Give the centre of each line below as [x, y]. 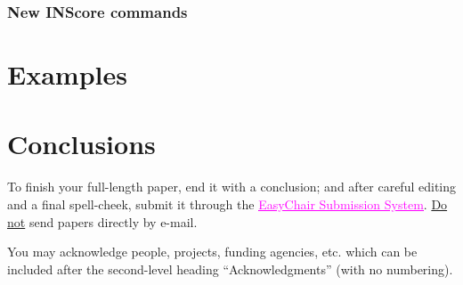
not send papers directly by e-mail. [102, 221]
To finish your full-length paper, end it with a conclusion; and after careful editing [231, 187]
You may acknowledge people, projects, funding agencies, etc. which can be [212, 252]
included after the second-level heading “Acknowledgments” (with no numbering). [230, 269]
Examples [67, 74]
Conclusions [81, 144]
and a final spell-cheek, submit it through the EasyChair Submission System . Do [227, 204]
